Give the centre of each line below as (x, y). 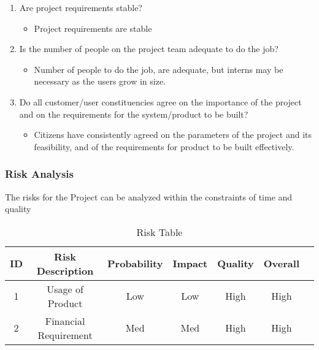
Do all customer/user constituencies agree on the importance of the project (160, 101)
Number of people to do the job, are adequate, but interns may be (159, 69)
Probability (135, 264)
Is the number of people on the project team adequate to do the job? (149, 49)
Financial (65, 321)
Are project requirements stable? (81, 7)
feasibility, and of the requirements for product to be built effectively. (164, 146)
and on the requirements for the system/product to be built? (134, 114)
